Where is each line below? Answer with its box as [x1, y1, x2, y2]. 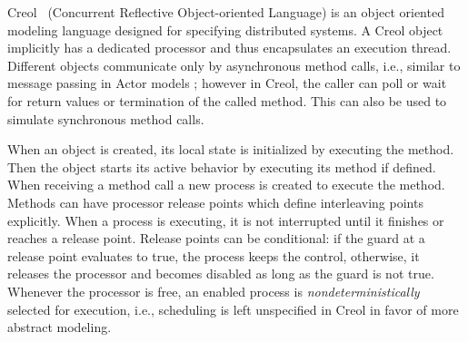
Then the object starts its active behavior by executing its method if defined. [7, 157, 436, 176]
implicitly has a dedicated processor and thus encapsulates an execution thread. [7, 38, 452, 57]
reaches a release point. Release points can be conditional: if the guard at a [7, 229, 425, 248]
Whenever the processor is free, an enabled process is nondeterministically [7, 281, 420, 300]
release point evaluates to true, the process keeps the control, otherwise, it [7, 246, 420, 265]
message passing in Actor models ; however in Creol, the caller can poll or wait [7, 73, 447, 93]
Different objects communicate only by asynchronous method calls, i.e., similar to [7, 55, 461, 74]
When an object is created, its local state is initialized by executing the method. [7, 140, 454, 159]
